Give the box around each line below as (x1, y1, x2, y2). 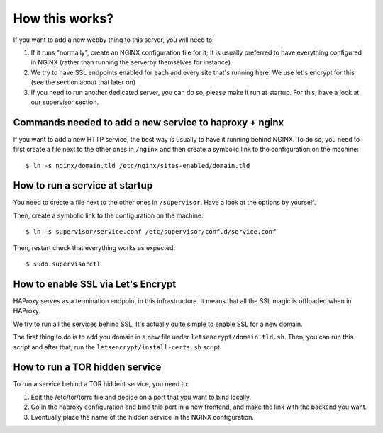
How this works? (13, 11, 113, 26)
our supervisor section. (30, 98, 99, 106)
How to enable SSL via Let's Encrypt (13, 278, 177, 290)
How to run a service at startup (13, 179, 153, 191)
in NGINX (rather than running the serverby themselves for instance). (30, 58, 233, 67)
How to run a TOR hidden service (13, 361, 162, 373)
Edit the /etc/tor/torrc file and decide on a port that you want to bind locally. (30, 393, 252, 401)
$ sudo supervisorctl (26, 260, 101, 269)
